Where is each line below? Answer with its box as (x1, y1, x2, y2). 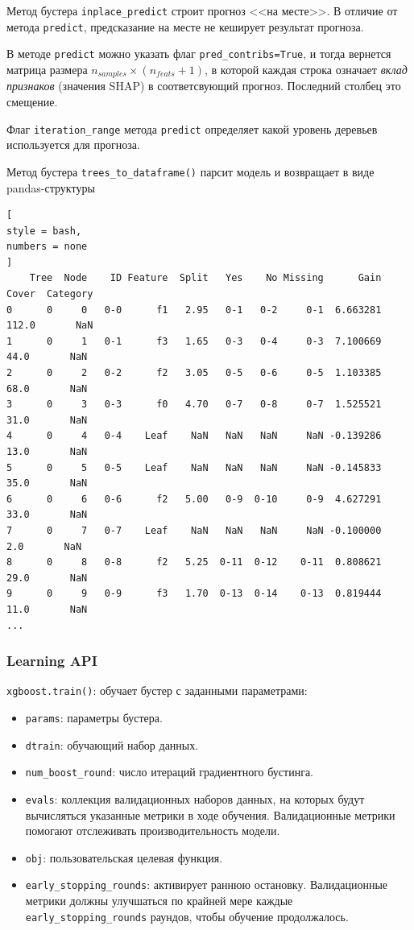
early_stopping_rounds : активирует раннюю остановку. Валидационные (25, 876, 388, 893)
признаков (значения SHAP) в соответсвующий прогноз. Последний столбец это (6, 77, 401, 94)
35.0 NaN (6, 477, 88, 490)
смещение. (6, 93, 58, 110)
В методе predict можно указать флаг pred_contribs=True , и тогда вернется (6, 45, 391, 62)
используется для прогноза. (6, 136, 140, 153)
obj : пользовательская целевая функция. (25, 849, 223, 866)
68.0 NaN (6, 382, 88, 395)
